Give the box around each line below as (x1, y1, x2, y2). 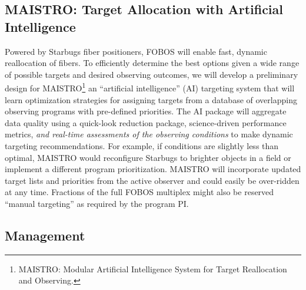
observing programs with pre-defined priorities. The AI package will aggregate (5, 105, 287, 117)
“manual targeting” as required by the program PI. (5, 197, 189, 209)
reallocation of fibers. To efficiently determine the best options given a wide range (5, 57, 300, 69)
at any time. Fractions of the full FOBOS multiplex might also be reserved (5, 186, 274, 198)
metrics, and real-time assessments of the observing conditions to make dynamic (5, 128, 293, 140)
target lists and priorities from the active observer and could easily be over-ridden (5, 174, 300, 186)
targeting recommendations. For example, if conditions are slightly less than (5, 140, 279, 151)
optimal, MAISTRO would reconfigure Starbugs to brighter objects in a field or (5, 151, 291, 163)
